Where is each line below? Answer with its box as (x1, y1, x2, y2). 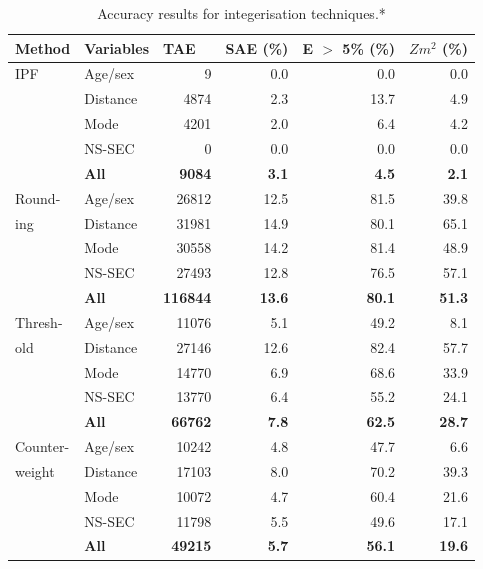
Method (15, 37, 71, 58)
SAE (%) (225, 37, 289, 58)
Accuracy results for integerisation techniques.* (97, 3, 386, 23)
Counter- (15, 436, 70, 457)
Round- (15, 187, 61, 208)
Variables (84, 37, 150, 58)
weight (15, 460, 55, 481)
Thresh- (15, 311, 63, 332)
